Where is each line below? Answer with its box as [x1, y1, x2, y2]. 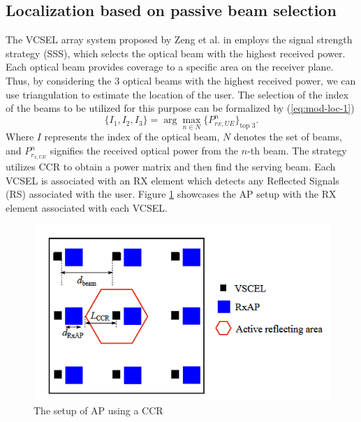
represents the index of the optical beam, [44, 129, 220, 144]
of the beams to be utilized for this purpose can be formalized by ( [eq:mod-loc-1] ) [6, 101, 355, 115]
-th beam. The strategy [247, 143, 347, 158]
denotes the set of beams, [233, 129, 342, 144]
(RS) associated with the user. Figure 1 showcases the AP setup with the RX [6, 187, 337, 201]
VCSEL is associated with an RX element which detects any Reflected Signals [6, 173, 339, 187]
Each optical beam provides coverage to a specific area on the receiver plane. [6, 59, 334, 74]
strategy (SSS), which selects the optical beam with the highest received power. [6, 45, 346, 60]
